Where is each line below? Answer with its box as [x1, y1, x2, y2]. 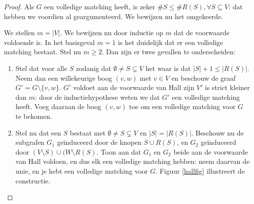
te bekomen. [15, 111, 52, 121]
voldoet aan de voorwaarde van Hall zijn [73, 82, 194, 92]
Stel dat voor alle [15, 63, 68, 73]
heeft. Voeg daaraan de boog [15, 101, 101, 112]
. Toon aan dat [96, 146, 141, 157]
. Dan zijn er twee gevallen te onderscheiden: [102, 46, 235, 57]
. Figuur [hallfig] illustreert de [155, 165, 245, 176]
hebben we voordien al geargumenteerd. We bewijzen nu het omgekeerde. [4, 11, 223, 21]
